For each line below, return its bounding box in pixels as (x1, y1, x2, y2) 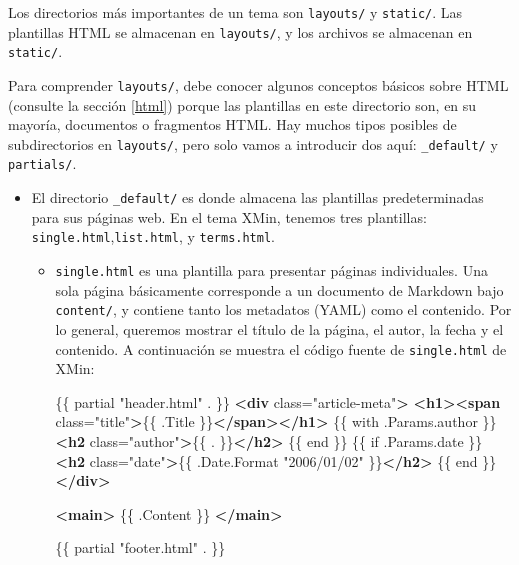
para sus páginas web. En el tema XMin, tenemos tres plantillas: (31, 206, 427, 227)
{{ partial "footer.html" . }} (55, 537, 226, 558)
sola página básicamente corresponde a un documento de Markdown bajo (55, 279, 504, 300)
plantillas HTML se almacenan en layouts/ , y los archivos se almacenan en (8, 21, 473, 42)
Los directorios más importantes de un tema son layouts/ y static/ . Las (8, 2, 463, 22)
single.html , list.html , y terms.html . (31, 226, 275, 247)
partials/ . (8, 153, 77, 174)
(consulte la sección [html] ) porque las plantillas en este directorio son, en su (8, 94, 477, 115)
